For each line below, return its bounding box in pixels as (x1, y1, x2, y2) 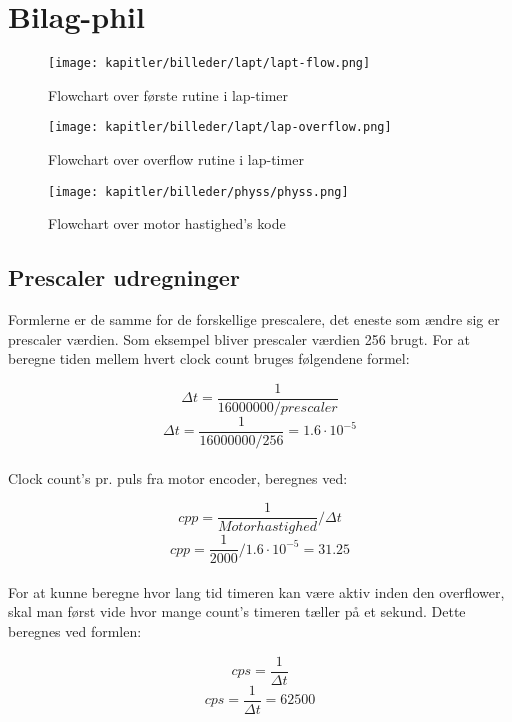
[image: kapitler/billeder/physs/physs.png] (48, 184, 349, 199)
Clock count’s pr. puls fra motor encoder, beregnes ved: (8, 467, 348, 488)
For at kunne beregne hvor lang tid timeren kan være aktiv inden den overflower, (8, 581, 505, 602)
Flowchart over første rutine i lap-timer (48, 84, 289, 105)
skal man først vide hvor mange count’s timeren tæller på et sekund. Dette (8, 601, 466, 622)
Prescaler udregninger (8, 262, 240, 293)
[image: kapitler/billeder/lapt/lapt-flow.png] (48, 56, 371, 71)
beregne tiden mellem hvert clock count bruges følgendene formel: (8, 348, 410, 369)
